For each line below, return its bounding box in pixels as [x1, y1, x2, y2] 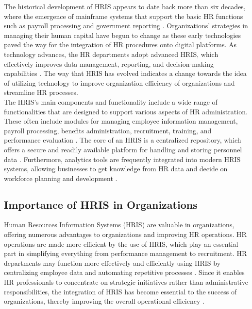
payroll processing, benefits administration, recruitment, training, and [4, 125, 212, 135]
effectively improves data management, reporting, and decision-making [4, 58, 214, 69]
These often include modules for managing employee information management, [4, 116, 238, 126]
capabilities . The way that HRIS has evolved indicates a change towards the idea [4, 68, 247, 78]
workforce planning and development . [4, 173, 118, 183]
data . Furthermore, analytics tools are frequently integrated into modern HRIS [4, 154, 241, 164]
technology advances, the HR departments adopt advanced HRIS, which [4, 49, 218, 59]
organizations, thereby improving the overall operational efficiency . [4, 296, 204, 306]
